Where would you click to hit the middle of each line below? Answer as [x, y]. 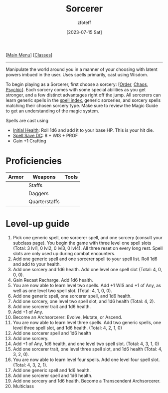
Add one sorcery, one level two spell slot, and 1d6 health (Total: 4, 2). [84, 301]
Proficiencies [34, 161]
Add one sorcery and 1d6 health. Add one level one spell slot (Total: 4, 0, [87, 269]
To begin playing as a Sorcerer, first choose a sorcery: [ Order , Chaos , [77, 84]
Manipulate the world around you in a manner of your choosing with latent [82, 69]
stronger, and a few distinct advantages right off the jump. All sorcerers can [83, 95]
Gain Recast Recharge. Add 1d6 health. [53, 280]
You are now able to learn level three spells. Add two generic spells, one [87, 322]
